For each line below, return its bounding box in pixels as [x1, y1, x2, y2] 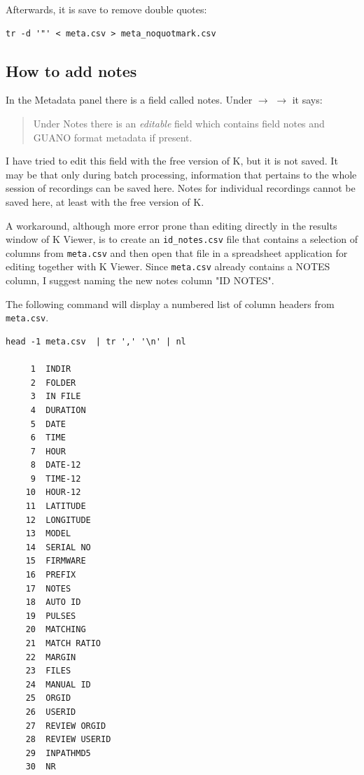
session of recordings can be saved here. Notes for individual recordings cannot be [6, 181, 356, 195]
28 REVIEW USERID [25, 734, 111, 745]
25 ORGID [25, 693, 71, 704]
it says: [292, 92, 323, 107]
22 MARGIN [25, 652, 76, 662]
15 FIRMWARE [25, 556, 86, 566]
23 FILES [25, 666, 71, 676]
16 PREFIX [25, 570, 76, 580]
